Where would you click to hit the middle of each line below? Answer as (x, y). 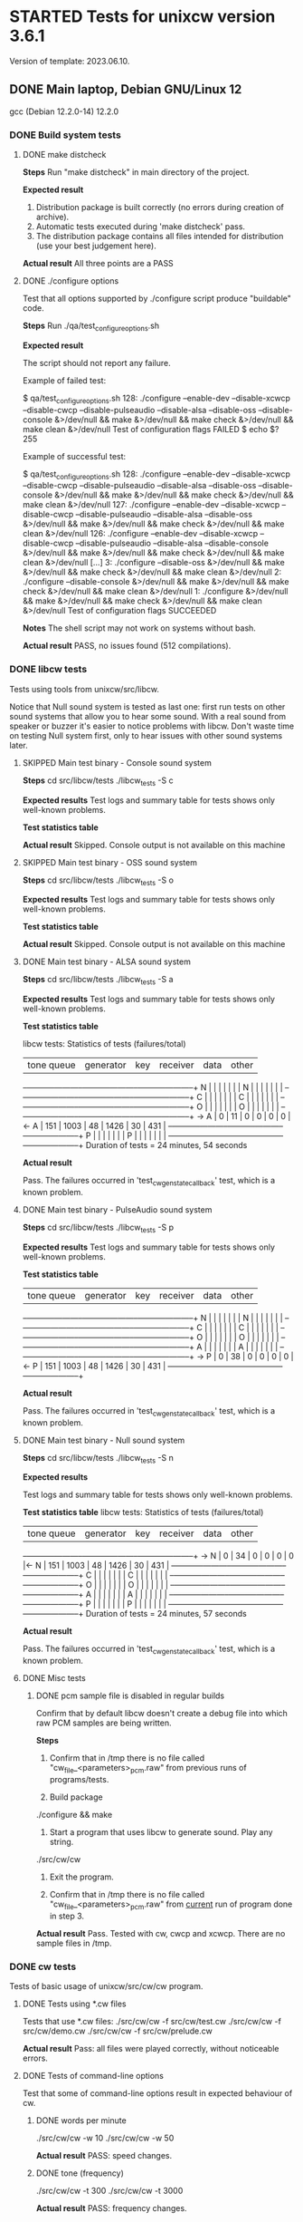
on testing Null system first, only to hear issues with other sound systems (146, 735)
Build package (76, 1797)
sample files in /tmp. (74, 1943)
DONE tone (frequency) (80, 2173)
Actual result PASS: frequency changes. (111, 2208)
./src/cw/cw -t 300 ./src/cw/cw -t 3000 (109, 2191)
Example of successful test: (74, 456)
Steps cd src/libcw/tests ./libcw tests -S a (98, 981)
